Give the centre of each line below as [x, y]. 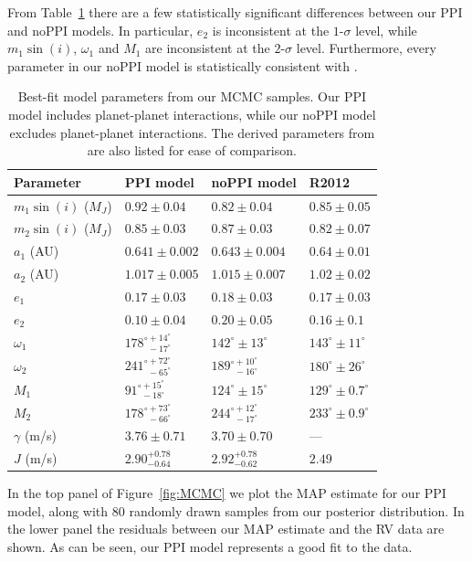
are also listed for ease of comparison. [192, 150]
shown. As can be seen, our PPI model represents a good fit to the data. [210, 546]
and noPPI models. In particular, [100, 30]
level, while [386, 30]
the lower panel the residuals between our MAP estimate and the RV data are [226, 529]
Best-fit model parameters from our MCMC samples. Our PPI [192, 96]
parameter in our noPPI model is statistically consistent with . [183, 65]
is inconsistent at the [271, 30]
